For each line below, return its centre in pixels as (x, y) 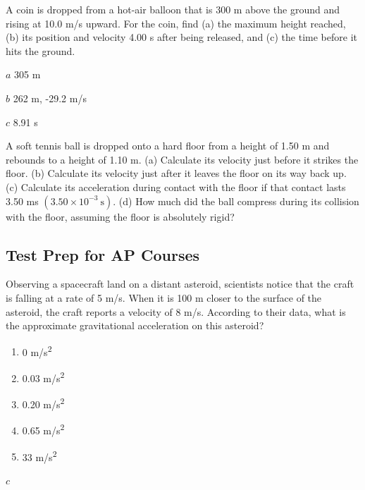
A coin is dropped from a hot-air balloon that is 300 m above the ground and (173, 9)
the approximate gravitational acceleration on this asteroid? (135, 325)
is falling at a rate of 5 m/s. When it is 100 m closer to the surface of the (164, 297)
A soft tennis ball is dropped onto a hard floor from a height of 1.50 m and (168, 146)
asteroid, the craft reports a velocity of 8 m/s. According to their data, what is (176, 311)
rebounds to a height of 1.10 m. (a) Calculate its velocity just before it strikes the (182, 159)
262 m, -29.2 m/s (50, 98)
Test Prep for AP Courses (103, 254)
